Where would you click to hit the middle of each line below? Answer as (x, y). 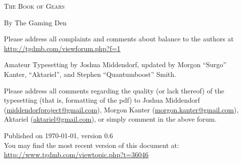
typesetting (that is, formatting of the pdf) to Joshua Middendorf (102, 100)
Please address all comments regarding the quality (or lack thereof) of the (114, 90)
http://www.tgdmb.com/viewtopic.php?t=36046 (76, 154)
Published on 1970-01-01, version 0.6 (59, 135)
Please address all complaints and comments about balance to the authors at (119, 39)
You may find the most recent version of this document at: (91, 145)
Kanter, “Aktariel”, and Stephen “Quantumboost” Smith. (90, 74)
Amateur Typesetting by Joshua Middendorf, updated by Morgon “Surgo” (115, 64)
